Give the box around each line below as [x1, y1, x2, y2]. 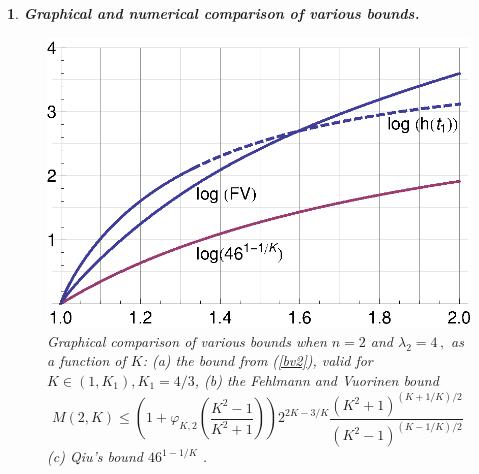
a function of [47, 350, 126, 371]
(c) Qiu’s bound [47, 446, 143, 467]
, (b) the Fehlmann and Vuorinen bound [194, 369, 439, 390]
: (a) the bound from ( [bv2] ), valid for [142, 350, 373, 371]
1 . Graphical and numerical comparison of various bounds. [7, 3, 420, 23]
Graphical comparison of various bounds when [47, 330, 327, 351]
